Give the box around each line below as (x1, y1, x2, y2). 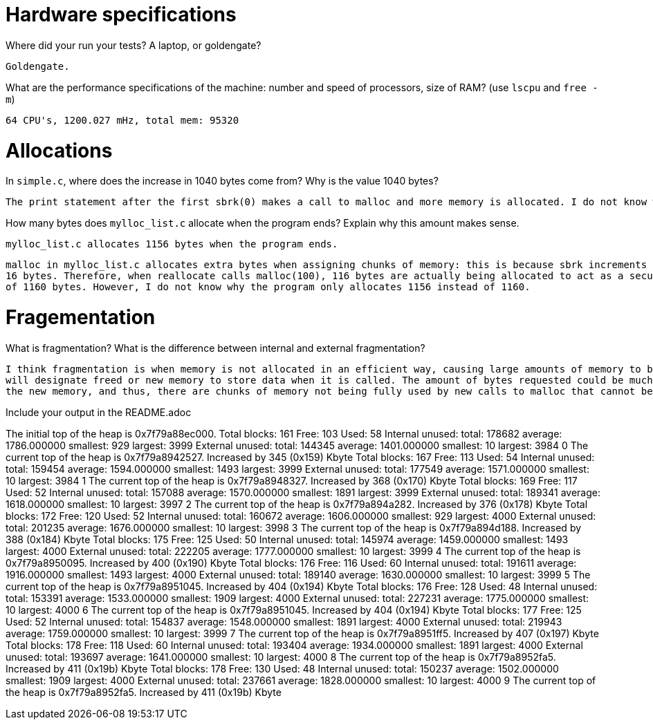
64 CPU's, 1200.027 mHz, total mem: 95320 (6, 114, 239, 126)
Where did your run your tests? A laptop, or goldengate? (6, 39, 261, 51)
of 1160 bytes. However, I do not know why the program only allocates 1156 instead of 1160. (6, 281, 531, 293)
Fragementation (6, 305, 156, 329)
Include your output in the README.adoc (6, 406, 192, 418)
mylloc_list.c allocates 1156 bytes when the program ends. (6, 238, 338, 250)
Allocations (6, 138, 113, 162)
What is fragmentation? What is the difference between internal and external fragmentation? (6, 341, 425, 354)
